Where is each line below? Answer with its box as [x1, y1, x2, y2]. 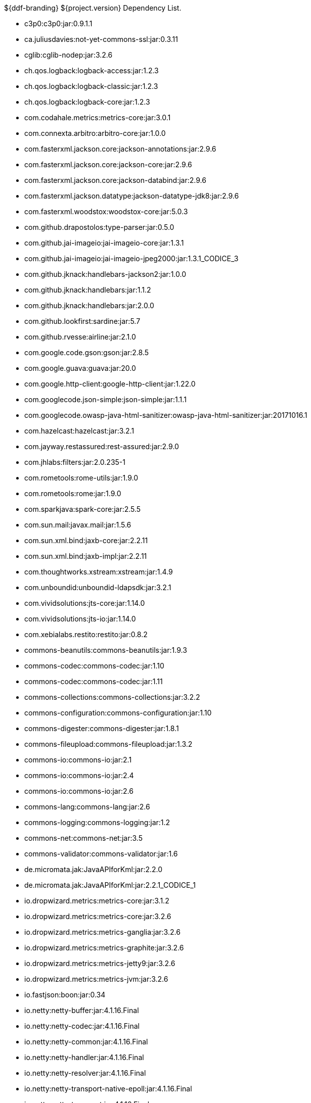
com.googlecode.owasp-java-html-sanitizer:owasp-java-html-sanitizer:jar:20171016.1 [24, 411, 307, 419]
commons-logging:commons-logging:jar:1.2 [24, 818, 170, 827]
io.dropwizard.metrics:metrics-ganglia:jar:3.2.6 [24, 928, 181, 936]
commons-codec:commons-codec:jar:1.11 [24, 677, 163, 686]
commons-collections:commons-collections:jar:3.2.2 [24, 693, 200, 701]
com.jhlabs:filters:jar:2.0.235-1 [24, 458, 125, 466]
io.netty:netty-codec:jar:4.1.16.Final [24, 1022, 140, 1030]
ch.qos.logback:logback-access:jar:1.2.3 [24, 66, 159, 75]
